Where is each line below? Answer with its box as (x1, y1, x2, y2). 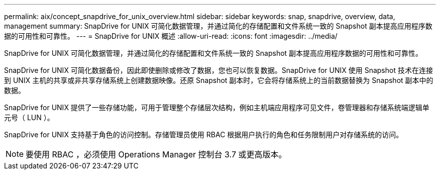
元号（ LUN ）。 (4, 113, 54, 122)
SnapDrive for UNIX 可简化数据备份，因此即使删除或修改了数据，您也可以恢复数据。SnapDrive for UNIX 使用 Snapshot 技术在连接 (4, 66, 433, 74)
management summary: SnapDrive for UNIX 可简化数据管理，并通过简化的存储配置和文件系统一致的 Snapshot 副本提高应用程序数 (4, 22, 432, 30)
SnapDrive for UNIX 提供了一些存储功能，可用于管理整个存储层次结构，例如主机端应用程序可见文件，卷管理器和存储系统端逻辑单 (4, 103, 429, 112)
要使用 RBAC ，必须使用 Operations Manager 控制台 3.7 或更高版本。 (26, 149, 287, 159)
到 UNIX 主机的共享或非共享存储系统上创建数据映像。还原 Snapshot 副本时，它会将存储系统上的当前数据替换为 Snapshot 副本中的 (4, 76, 433, 84)
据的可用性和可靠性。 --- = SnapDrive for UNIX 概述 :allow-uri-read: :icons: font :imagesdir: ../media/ (4, 32, 338, 40)
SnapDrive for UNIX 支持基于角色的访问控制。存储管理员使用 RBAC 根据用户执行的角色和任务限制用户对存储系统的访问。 (4, 130, 403, 139)
